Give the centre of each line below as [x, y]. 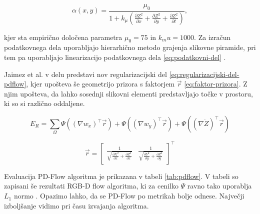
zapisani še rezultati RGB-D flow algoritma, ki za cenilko [91, 186]
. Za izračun [212, 37]
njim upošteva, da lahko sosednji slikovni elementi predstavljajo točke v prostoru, [128, 93]
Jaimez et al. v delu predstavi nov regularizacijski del [85, 74]
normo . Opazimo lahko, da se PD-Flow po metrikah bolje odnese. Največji [129, 196]
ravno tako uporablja [219, 186]
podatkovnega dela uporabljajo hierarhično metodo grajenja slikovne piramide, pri [130, 47]
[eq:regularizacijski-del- [204, 74]
